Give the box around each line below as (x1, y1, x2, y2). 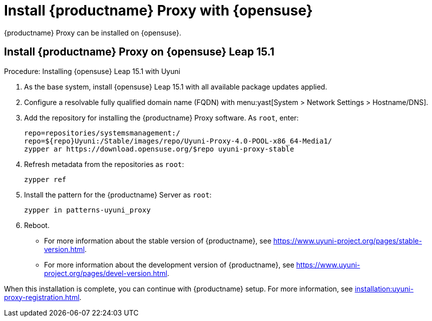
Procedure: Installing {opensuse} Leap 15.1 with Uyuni (4, 66, 181, 75)
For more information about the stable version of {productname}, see (44, 236, 272, 245)
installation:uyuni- (354, 284, 414, 293)
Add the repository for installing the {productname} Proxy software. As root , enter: (24, 113, 299, 122)
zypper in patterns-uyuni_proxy (24, 205, 151, 214)
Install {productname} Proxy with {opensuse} (4, 2, 313, 19)
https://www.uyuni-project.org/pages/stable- (273, 236, 422, 245)
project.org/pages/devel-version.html (44, 268, 168, 277)
